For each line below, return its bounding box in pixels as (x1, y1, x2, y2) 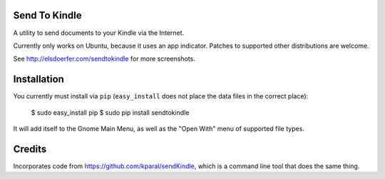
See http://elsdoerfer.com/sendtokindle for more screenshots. (13, 54, 195, 63)
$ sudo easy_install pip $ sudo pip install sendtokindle (31, 108, 190, 117)
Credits (13, 143, 47, 155)
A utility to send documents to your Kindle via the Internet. (13, 29, 185, 37)
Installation (13, 73, 64, 86)
